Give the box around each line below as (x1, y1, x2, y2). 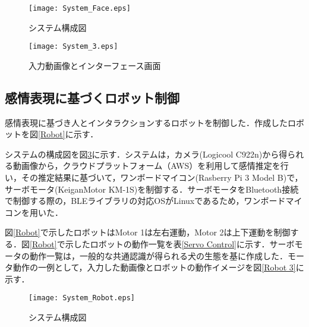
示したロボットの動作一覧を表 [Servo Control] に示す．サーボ (65, 238, 295, 250)
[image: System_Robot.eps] (29, 294, 135, 303)
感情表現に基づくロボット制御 (5, 88, 179, 106)
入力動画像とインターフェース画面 (29, 59, 161, 71)
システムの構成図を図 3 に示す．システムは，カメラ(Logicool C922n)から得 (5, 147, 288, 160)
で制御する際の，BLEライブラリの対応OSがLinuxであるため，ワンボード (5, 194, 286, 207)
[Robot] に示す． (38, 128, 99, 140)
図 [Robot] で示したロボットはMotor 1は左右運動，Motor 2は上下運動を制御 (5, 226, 291, 238)
